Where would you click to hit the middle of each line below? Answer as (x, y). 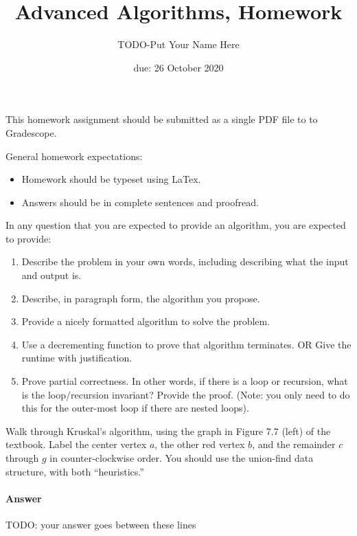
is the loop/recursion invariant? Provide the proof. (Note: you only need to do (186, 394)
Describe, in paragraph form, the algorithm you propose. (141, 298)
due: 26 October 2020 (178, 67)
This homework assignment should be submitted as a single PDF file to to (162, 119)
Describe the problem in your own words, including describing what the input (185, 261)
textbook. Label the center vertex (76, 444)
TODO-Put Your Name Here (178, 44)
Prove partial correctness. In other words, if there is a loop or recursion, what (185, 381)
